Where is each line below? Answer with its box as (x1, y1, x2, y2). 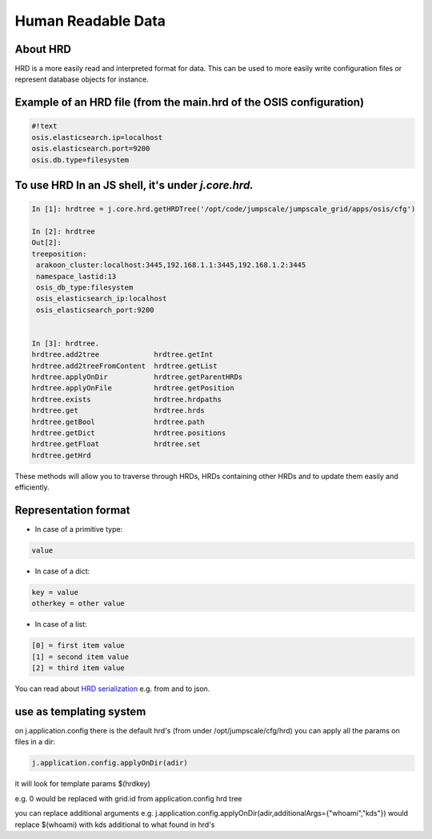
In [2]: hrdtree (31, 227, 96, 236)
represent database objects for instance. (14, 74, 150, 84)
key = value (31, 588, 79, 597)
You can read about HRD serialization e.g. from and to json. (14, 684, 210, 693)
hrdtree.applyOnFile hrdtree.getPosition (31, 384, 235, 393)
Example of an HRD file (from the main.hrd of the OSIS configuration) (14, 96, 364, 110)
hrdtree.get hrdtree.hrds (31, 406, 206, 415)
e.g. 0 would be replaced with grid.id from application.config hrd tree (14, 793, 242, 803)
